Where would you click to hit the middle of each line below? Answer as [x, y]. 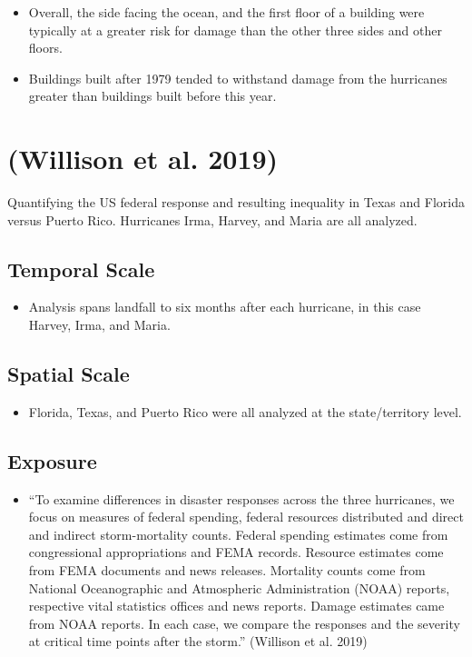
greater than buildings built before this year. [152, 96]
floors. [45, 48]
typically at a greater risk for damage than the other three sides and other [235, 30]
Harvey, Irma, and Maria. [99, 325]
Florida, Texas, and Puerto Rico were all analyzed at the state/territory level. [245, 411]
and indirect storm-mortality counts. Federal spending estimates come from [238, 534]
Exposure [52, 460]
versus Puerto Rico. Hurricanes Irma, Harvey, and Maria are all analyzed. [212, 219]
